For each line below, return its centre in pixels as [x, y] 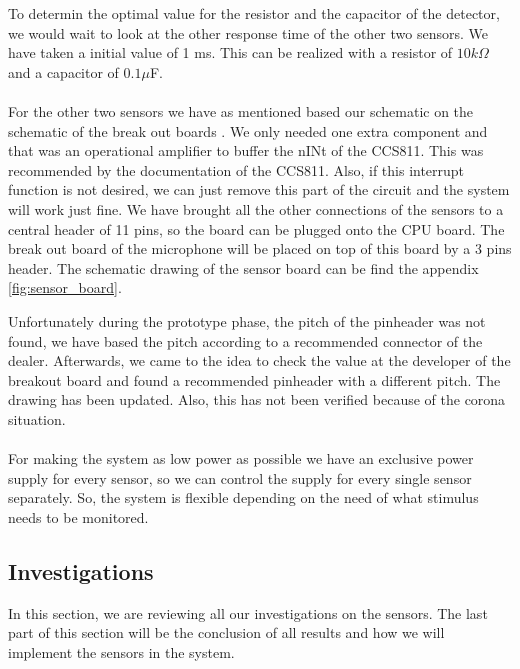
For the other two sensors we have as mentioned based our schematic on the [241, 110]
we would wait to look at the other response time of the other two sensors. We [248, 32]
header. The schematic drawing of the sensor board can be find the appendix [243, 267]
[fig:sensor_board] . [65, 287]
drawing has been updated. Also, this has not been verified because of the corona [257, 399]
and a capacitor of [63, 71]
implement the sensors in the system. [121, 651]
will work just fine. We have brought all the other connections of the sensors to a [256, 208]
